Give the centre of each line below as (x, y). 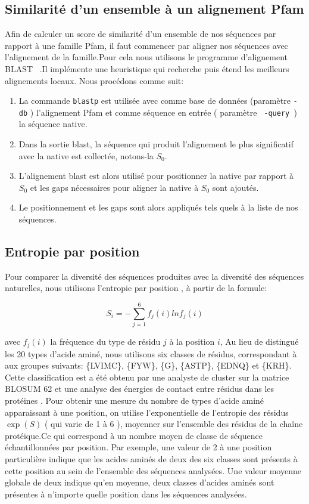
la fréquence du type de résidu (105, 341)
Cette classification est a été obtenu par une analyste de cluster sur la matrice (147, 377)
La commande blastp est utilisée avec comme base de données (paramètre (154, 101)
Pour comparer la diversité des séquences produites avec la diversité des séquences (154, 276)
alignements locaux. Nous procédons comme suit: (94, 80)
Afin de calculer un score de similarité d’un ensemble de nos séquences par (141, 34)
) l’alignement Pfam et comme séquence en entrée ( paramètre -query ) (163, 112)
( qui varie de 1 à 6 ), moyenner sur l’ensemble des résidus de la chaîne (174, 424)
